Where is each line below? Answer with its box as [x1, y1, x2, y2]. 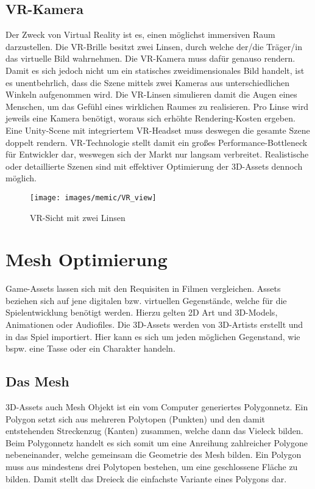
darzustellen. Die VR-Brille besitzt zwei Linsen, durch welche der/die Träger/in [5, 40, 302, 53]
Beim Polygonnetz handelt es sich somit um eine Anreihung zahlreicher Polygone [5, 436, 308, 449]
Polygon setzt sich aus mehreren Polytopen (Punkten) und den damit [5, 412, 265, 425]
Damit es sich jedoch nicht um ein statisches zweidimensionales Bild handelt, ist [5, 63, 305, 76]
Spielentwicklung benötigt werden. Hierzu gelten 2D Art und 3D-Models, [5, 306, 278, 319]
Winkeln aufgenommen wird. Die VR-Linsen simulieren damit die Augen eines [5, 88, 297, 101]
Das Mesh [5, 372, 69, 391]
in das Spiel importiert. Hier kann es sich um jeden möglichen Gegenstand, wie [5, 330, 300, 342]
